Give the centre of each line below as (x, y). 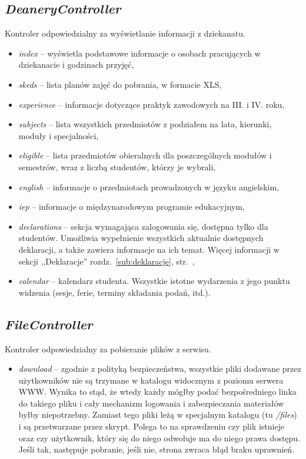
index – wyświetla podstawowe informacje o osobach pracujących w (139, 53)
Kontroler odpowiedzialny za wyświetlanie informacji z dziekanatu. (125, 33)
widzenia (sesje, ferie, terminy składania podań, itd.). (114, 292)
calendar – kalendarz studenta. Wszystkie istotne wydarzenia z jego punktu (154, 281)
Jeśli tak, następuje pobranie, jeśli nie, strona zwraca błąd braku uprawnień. (157, 449)
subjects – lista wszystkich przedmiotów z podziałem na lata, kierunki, (145, 124)
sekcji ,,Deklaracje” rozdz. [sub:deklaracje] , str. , (107, 261)
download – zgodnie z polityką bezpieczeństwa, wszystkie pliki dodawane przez (160, 369)
